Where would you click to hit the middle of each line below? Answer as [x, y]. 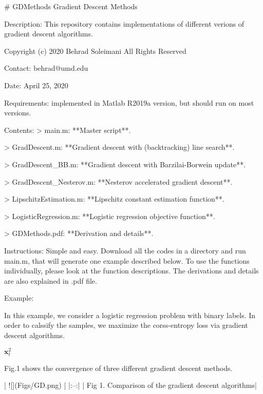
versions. [18, 113]
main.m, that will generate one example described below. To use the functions [127, 260]
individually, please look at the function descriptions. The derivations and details [131, 271]
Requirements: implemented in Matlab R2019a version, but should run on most [129, 102]
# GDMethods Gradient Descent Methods [71, 6]
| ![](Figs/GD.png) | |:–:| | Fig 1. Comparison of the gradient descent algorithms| [130, 385]
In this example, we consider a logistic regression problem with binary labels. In [130, 315]
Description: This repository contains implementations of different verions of [124, 23]
